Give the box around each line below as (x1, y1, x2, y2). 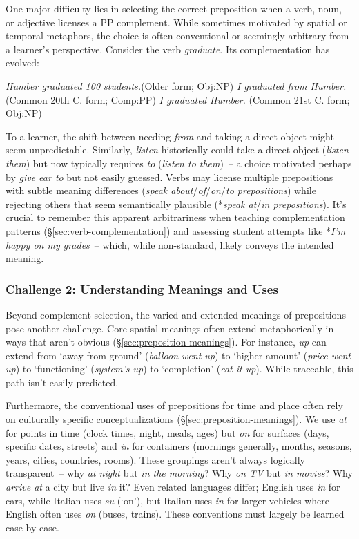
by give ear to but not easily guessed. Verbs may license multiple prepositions (6, 169, 333, 184)
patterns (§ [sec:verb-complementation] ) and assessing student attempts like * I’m (6, 223, 346, 238)
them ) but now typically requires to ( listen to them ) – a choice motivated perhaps (6, 155, 352, 170)
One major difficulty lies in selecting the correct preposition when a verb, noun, (6, 1, 342, 15)
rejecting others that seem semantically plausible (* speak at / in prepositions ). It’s (6, 196, 347, 211)
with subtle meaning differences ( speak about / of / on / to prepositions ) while (6, 183, 316, 198)
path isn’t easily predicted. (6, 375, 119, 389)
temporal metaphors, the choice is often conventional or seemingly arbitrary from (6, 28, 349, 43)
